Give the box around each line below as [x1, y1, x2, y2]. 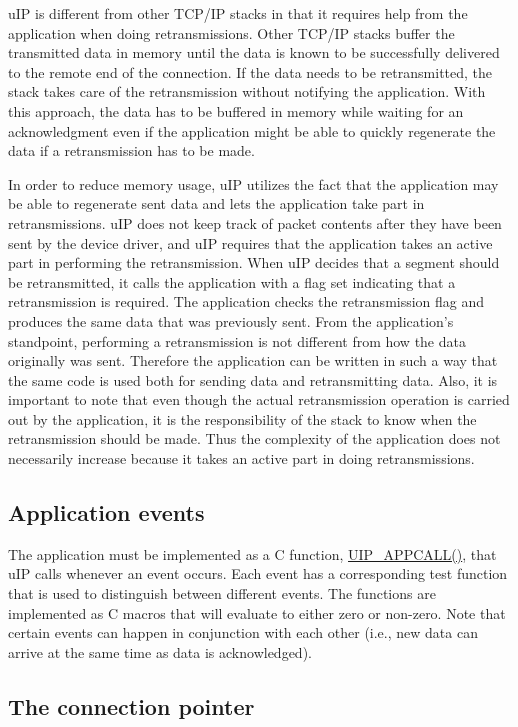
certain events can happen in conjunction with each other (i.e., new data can [8, 622, 478, 643]
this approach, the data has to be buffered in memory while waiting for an [8, 100, 464, 121]
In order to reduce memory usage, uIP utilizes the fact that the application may [8, 173, 499, 194]
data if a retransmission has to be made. [8, 140, 255, 161]
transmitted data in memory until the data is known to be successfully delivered [8, 42, 500, 63]
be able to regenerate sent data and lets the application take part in [8, 193, 425, 214]
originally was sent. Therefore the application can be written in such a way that [8, 350, 498, 371]
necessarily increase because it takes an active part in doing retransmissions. [8, 448, 475, 469]
